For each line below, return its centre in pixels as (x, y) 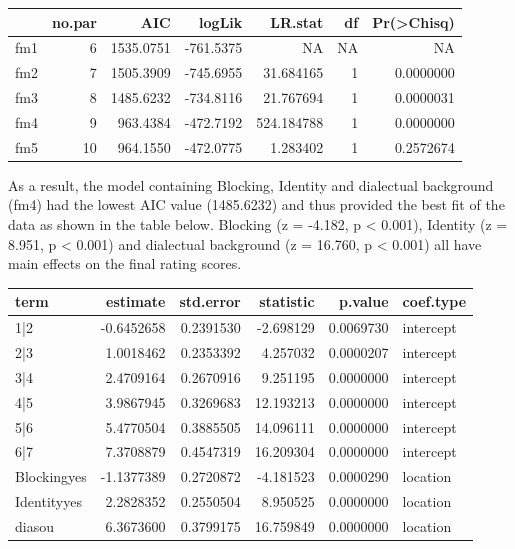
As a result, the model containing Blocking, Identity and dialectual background (251, 184)
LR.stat (297, 21)
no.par (74, 21)
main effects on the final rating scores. (125, 263)
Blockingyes (51, 476)
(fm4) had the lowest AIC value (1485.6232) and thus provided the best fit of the (256, 204)
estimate (136, 301)
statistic (287, 301)
